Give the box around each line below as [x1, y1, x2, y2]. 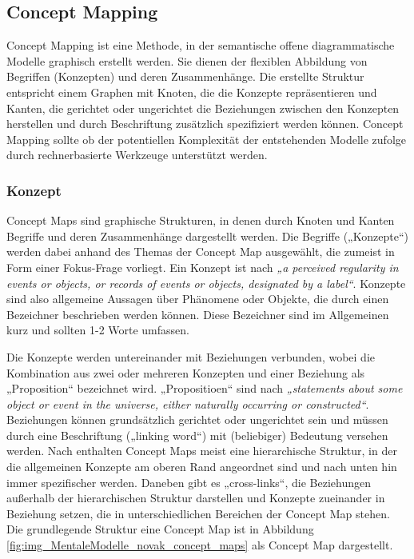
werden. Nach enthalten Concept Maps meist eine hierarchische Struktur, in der [6, 442, 397, 459]
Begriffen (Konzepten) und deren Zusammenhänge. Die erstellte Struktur [6, 68, 364, 85]
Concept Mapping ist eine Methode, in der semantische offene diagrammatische [6, 37, 395, 54]
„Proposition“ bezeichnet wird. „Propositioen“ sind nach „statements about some [6, 380, 403, 397]
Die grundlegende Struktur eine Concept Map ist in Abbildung [6, 521, 314, 537]
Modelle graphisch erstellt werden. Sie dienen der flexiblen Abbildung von [6, 52, 368, 69]
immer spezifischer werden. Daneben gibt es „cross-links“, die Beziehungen [6, 473, 371, 490]
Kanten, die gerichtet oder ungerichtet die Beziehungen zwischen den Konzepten [6, 99, 400, 116]
